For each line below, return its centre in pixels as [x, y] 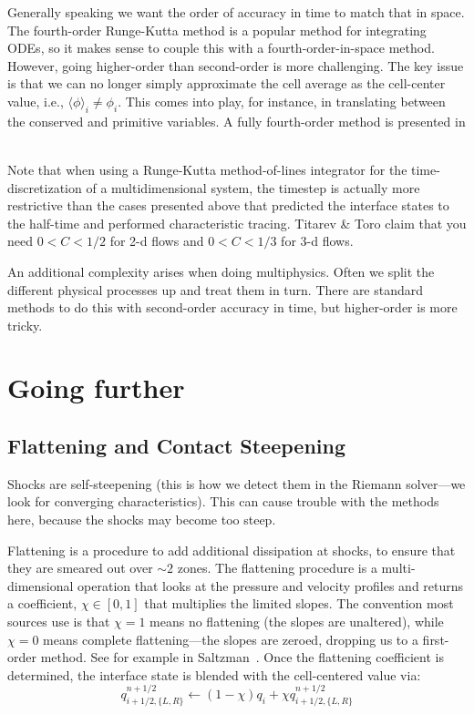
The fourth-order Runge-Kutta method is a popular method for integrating [217, 30]
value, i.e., [36, 101]
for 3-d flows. [317, 241]
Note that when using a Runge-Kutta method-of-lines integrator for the [207, 169]
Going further [96, 388]
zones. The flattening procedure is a [277, 568]
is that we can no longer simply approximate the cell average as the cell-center [227, 83]
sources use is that [59, 622]
